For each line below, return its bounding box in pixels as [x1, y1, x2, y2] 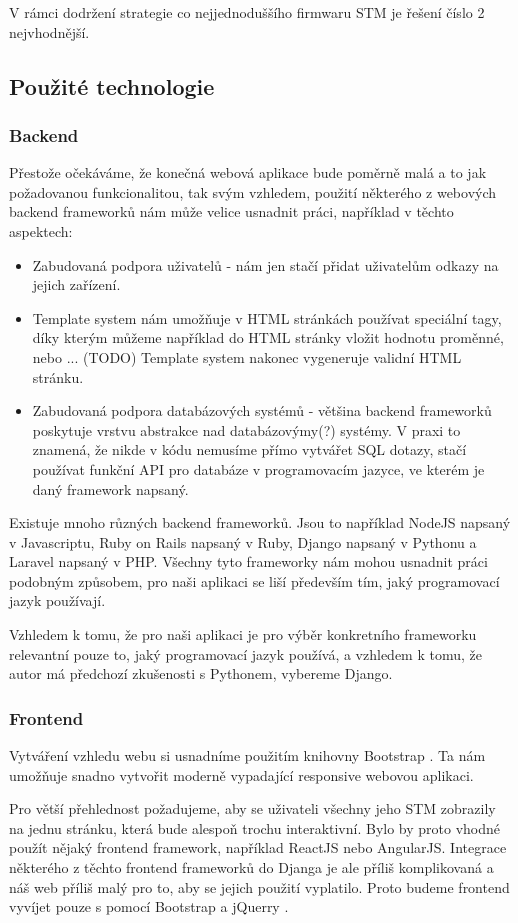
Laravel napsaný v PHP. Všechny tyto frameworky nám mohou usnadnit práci [9, 551, 488, 572]
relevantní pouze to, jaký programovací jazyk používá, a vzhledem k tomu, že [9, 643, 482, 664]
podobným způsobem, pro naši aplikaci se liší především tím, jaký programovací [9, 570, 500, 591]
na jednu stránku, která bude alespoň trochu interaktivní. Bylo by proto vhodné [9, 817, 501, 838]
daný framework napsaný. [32, 478, 189, 499]
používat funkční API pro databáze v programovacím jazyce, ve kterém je [32, 458, 485, 479]
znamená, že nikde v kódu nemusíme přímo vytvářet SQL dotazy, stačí [32, 439, 467, 460]
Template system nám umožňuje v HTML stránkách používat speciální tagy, [32, 307, 502, 328]
